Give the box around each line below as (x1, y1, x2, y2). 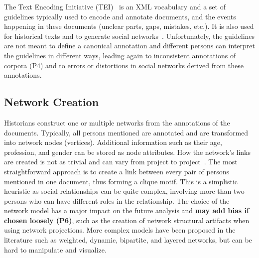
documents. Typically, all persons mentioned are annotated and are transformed (4, 127, 249, 137)
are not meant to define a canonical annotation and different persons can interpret (4, 40, 255, 51)
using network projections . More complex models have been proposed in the (4, 225, 236, 235)
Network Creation (4, 94, 99, 110)
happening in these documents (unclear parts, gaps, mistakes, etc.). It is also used (4, 21, 254, 31)
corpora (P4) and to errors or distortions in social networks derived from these (4, 60, 244, 70)
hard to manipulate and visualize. (4, 244, 107, 255)
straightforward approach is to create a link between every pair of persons (4, 166, 230, 176)
